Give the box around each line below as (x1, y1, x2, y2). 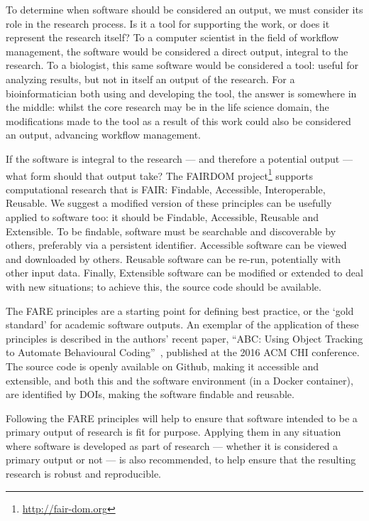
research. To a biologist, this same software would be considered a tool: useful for (6, 58, 358, 72)
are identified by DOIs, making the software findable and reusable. (6, 387, 294, 402)
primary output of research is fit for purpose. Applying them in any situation (6, 424, 341, 439)
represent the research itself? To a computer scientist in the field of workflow (6, 30, 339, 45)
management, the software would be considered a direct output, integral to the (6, 43, 348, 58)
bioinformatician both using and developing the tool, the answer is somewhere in (6, 85, 357, 100)
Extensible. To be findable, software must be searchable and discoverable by (6, 223, 336, 238)
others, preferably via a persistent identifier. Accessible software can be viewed (6, 237, 347, 252)
